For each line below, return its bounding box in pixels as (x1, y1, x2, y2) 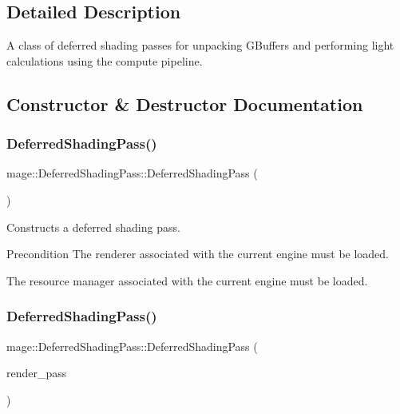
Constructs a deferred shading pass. (6, 218, 180, 235)
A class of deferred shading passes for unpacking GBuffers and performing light (6, 37, 394, 54)
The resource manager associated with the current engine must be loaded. (6, 272, 368, 289)
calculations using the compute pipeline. (6, 52, 203, 69)
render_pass (6, 364, 67, 381)
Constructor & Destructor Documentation (6, 91, 363, 116)
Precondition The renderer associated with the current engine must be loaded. (6, 245, 390, 262)
